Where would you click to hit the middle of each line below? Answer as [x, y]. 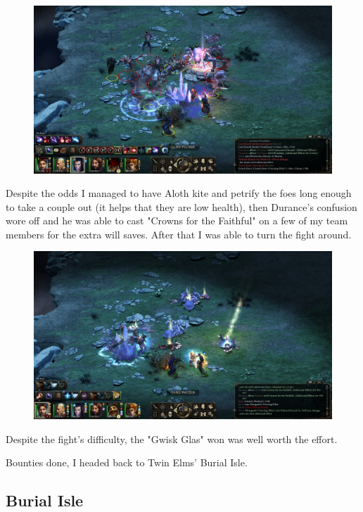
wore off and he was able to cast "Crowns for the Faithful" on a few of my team [177, 220]
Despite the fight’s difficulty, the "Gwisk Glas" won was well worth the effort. [172, 439]
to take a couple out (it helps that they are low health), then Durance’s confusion [181, 206]
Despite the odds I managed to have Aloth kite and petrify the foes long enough [179, 193]
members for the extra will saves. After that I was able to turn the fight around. [179, 234]
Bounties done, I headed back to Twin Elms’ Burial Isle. [127, 462]
